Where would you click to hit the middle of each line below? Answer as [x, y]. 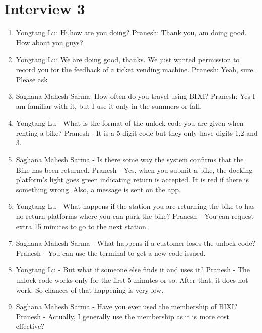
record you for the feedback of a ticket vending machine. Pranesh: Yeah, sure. [136, 69]
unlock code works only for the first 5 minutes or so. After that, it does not [132, 280]
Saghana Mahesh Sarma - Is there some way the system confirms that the [130, 160]
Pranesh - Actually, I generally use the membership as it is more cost [122, 316]
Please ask [32, 79]
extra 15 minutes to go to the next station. [82, 226]
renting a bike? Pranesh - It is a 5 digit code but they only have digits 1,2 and [137, 132]
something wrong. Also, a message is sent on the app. [98, 189]
